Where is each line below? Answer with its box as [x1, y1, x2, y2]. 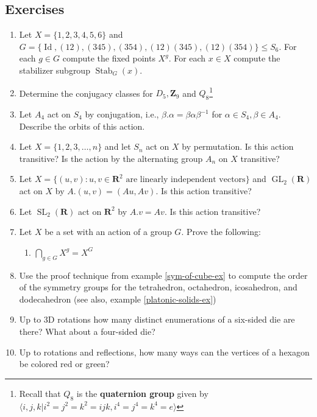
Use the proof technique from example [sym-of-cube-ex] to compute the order [19, 268, 308, 281]
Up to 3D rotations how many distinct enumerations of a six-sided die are [19, 313, 295, 326]
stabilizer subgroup [19, 63, 90, 76]
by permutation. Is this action [182, 140, 294, 153]
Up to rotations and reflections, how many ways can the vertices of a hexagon [19, 345, 310, 358]
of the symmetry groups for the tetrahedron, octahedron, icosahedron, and [19, 281, 297, 293]
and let [104, 140, 131, 153]
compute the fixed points [62, 52, 155, 65]
